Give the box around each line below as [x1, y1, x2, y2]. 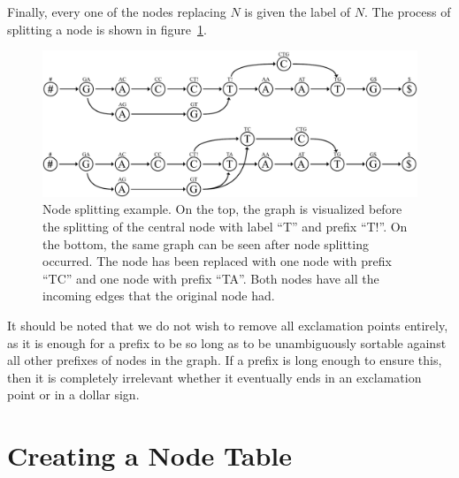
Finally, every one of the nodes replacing [7, 3, 226, 20]
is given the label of [244, 3, 351, 20]
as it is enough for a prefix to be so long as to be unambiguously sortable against [7, 333, 447, 352]
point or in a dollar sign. [7, 385, 140, 404]
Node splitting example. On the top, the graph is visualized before [42, 200, 402, 218]
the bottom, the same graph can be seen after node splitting [42, 234, 369, 253]
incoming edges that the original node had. [42, 286, 275, 305]
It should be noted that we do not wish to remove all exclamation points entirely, [7, 315, 448, 334]
